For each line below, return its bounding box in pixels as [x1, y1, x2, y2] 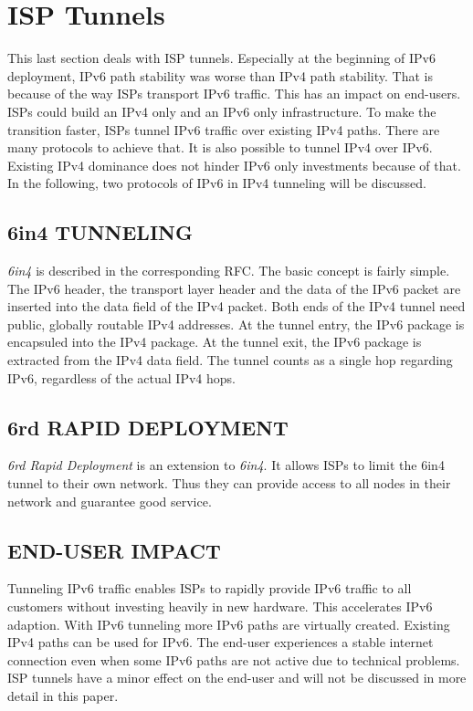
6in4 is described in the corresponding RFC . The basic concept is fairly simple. [7, 261, 450, 280]
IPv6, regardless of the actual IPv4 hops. [7, 368, 236, 387]
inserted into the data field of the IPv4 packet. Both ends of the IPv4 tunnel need [7, 297, 466, 316]
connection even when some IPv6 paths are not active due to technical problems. [7, 650, 460, 669]
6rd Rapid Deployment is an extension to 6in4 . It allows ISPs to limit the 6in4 [7, 455, 445, 475]
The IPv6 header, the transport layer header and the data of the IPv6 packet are [7, 278, 461, 298]
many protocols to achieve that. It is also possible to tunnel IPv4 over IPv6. [7, 138, 433, 157]
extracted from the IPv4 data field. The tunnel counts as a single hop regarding [7, 350, 453, 370]
